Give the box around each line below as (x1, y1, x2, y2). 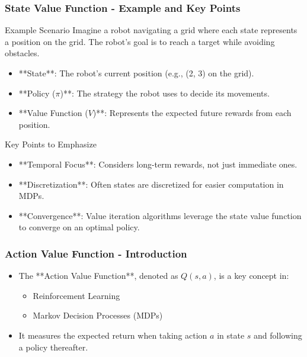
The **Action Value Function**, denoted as (18, 269, 178, 282)
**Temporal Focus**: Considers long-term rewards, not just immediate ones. (18, 157, 298, 170)
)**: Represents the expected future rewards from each (92, 107, 292, 119)
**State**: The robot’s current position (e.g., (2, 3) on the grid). (18, 67, 254, 79)
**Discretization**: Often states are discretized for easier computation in (18, 178, 284, 190)
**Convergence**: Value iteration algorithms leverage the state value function (18, 209, 302, 221)
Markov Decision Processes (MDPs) (33, 309, 163, 321)
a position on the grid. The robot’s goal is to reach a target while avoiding (5, 35, 275, 47)
